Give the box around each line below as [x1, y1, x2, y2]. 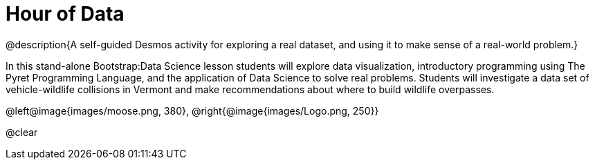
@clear [6, 126, 38, 138]
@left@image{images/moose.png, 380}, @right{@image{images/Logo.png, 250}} [6, 104, 379, 117]
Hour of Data [6, 2, 125, 26]
